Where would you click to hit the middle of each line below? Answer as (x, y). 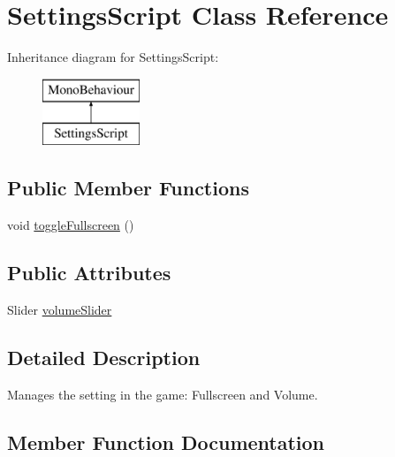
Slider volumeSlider (60, 309)
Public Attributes (89, 273)
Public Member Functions (128, 188)
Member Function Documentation (166, 442)
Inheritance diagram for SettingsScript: (113, 57)
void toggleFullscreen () (71, 225)
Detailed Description (104, 357)
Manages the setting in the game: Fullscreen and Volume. (163, 394)
